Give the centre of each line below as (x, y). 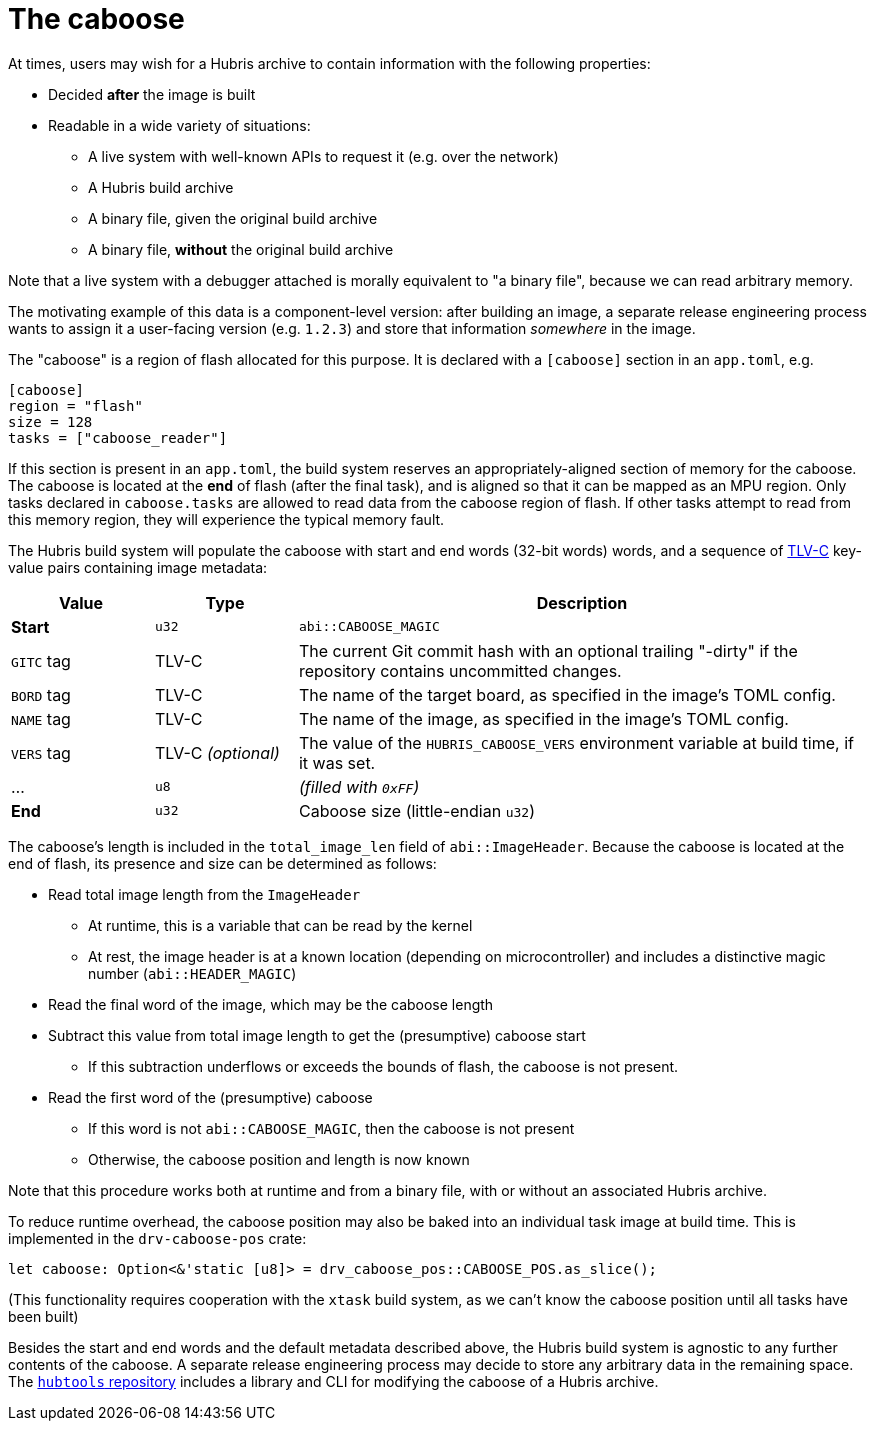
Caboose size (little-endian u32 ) (416, 810)
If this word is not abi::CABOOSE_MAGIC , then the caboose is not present (331, 1128)
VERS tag (41, 752)
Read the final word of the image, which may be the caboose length (271, 1004)
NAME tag (41, 718)
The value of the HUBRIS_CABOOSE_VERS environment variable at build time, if (576, 742)
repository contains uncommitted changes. (460, 670)
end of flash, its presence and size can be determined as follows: (222, 863)
